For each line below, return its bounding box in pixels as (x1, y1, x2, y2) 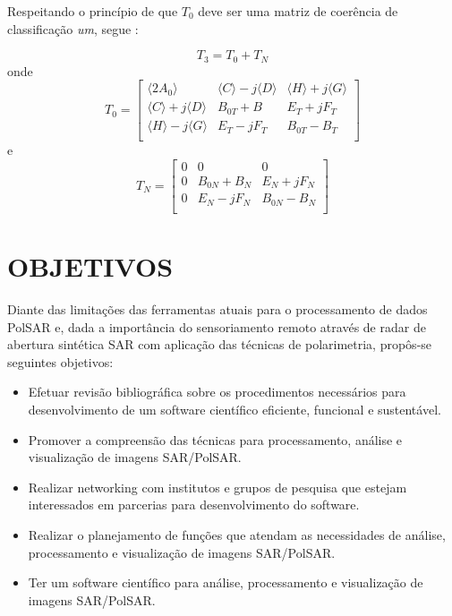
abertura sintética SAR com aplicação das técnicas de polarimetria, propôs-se (7, 335, 432, 354)
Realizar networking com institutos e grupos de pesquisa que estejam (28, 477, 407, 496)
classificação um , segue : (7, 19, 139, 38)
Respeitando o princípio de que (7, 2, 178, 20)
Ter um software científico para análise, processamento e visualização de (28, 573, 423, 592)
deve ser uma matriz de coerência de (198, 2, 398, 20)
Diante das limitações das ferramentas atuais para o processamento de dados (7, 300, 428, 319)
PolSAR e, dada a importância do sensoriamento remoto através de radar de (7, 317, 426, 336)
